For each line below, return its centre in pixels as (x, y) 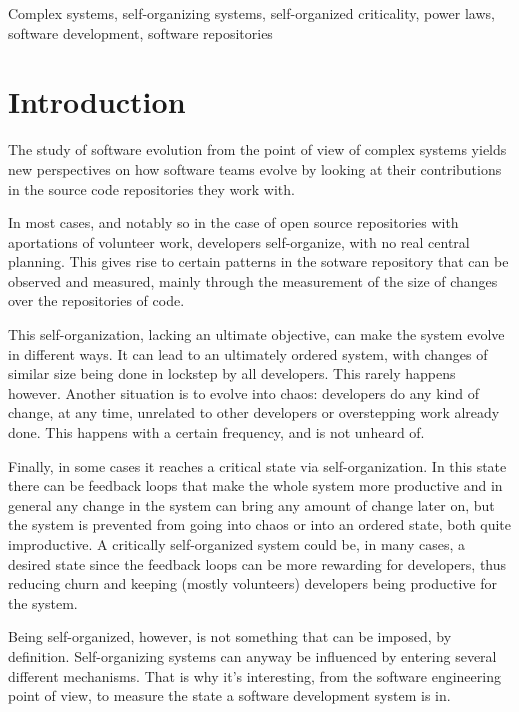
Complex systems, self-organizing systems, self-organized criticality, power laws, (251, 13)
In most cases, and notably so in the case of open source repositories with (233, 222)
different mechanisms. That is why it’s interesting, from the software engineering (254, 675)
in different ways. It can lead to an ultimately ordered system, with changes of (248, 353)
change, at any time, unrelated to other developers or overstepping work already (254, 412)
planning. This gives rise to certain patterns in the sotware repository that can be (258, 261)
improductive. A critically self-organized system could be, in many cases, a (237, 544)
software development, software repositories (140, 32)
